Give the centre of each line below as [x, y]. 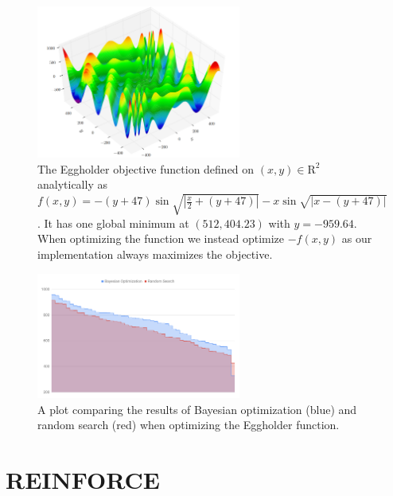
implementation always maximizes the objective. [155, 254]
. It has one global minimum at [113, 223]
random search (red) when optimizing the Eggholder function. [189, 425]
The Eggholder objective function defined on [146, 168]
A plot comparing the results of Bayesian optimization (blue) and [197, 409]
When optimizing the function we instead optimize [161, 238]
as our [357, 238]
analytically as [72, 184]
